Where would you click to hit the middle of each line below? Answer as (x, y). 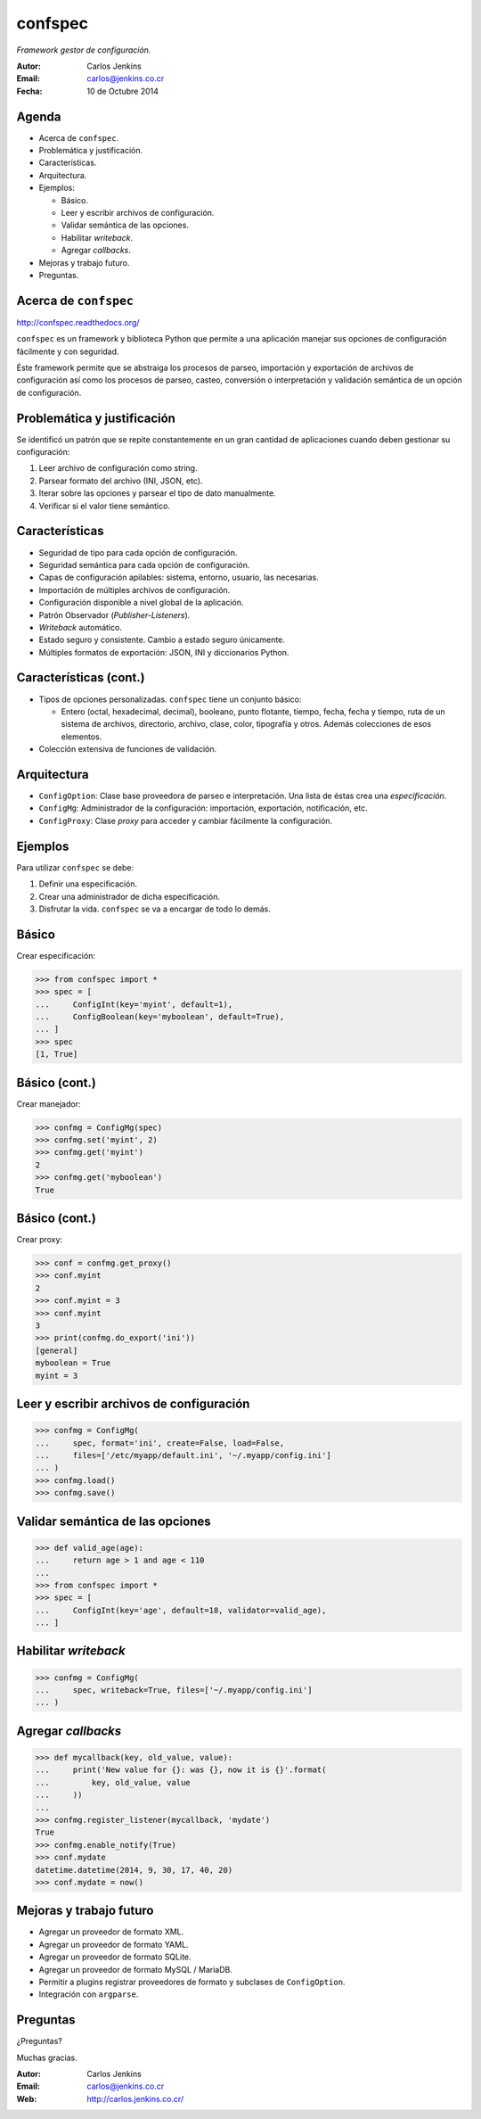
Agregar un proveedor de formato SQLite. (115, 1957)
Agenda (39, 116)
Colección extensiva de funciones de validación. (128, 749)
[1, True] (57, 1054)
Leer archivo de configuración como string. (118, 468)
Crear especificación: (56, 955)
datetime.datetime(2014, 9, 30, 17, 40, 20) (134, 1870)
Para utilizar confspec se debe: (75, 867)
